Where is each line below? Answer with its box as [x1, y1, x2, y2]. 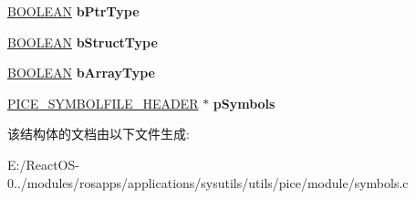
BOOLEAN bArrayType [7, 63, 155, 82]
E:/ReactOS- [7, 154, 79, 173]
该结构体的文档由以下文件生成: [7, 124, 190, 143]
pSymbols [213, 93, 276, 112]
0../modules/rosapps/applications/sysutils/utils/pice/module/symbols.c [7, 173, 409, 192]
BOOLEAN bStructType [7, 32, 158, 51]
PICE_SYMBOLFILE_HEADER [7, 93, 199, 112]
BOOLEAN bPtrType [7, 2, 140, 20]
